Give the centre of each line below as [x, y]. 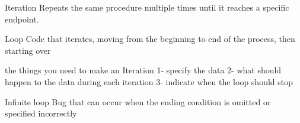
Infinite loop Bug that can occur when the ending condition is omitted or [138, 101]
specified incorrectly [41, 113]
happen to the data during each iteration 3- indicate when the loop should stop [149, 81]
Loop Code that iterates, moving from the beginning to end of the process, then [150, 39]
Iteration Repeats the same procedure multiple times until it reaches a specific [147, 7]
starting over [28, 50]
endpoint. [22, 19]
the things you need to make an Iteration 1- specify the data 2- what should [143, 70]
